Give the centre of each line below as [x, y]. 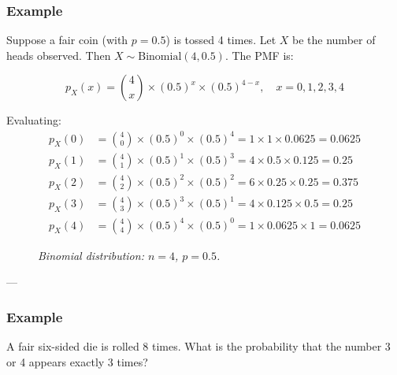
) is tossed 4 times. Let [221, 40]
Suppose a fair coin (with [67, 40]
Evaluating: [34, 120]
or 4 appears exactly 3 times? [77, 361]
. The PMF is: [259, 55]
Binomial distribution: [91, 255]
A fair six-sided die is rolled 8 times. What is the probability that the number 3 [198, 346]
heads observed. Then [59, 55]
